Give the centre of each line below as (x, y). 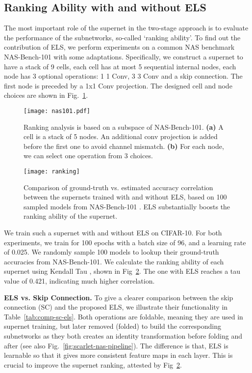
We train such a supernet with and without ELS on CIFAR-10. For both (113, 233)
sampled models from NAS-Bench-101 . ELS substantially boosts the (127, 206)
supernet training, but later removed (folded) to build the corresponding (113, 326)
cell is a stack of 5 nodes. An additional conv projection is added (121, 136)
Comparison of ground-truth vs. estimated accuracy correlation (118, 187)
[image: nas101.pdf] (57, 111)
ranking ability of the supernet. (71, 216)
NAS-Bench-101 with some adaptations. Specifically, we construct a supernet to (124, 56)
